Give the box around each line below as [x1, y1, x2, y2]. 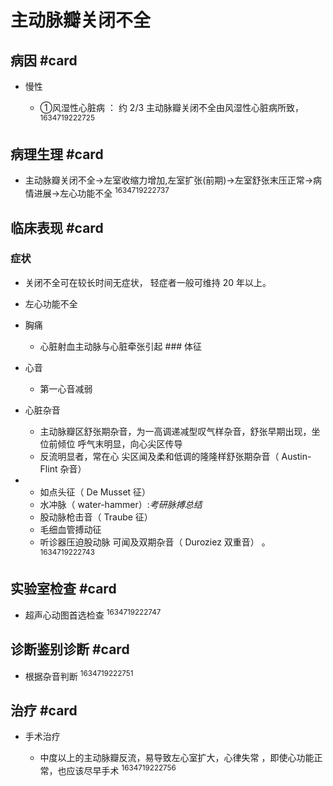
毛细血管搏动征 [39, 523, 102, 535]
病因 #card [10, 52, 78, 69]
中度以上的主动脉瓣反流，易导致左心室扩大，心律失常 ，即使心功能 [39, 752, 315, 764]
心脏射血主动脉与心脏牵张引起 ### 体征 [39, 340, 203, 352]
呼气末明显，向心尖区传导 [77, 437, 183, 450]
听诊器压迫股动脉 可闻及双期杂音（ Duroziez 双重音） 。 [39, 536, 271, 548]
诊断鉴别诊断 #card [10, 641, 130, 658]
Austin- [281, 450, 312, 462]
